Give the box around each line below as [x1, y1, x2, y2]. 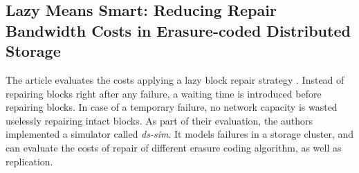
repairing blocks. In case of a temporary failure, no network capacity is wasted [6, 100, 338, 114]
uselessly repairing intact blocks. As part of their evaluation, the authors [6, 113, 313, 127]
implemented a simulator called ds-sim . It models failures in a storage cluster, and [6, 127, 354, 141]
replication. [6, 154, 53, 168]
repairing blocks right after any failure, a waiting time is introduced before [6, 86, 322, 100]
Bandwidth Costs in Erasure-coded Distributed [6, 19, 351, 41]
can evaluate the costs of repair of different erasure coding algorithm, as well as [6, 140, 342, 154]
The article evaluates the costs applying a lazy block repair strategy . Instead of [6, 72, 344, 86]
